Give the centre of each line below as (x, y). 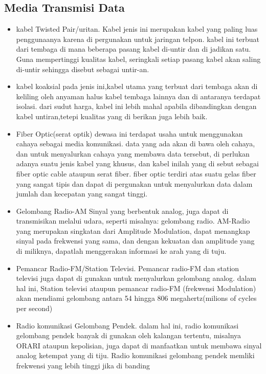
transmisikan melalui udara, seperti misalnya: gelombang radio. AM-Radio (133, 221)
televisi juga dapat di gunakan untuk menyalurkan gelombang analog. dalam (136, 278)
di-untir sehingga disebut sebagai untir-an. (83, 69)
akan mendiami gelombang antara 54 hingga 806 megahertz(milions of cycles (136, 298)
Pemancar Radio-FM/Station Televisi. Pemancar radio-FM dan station (128, 268)
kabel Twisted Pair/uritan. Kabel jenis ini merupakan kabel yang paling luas (137, 29)
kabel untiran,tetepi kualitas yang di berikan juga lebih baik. (112, 116)
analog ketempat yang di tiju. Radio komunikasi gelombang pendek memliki (135, 355)
